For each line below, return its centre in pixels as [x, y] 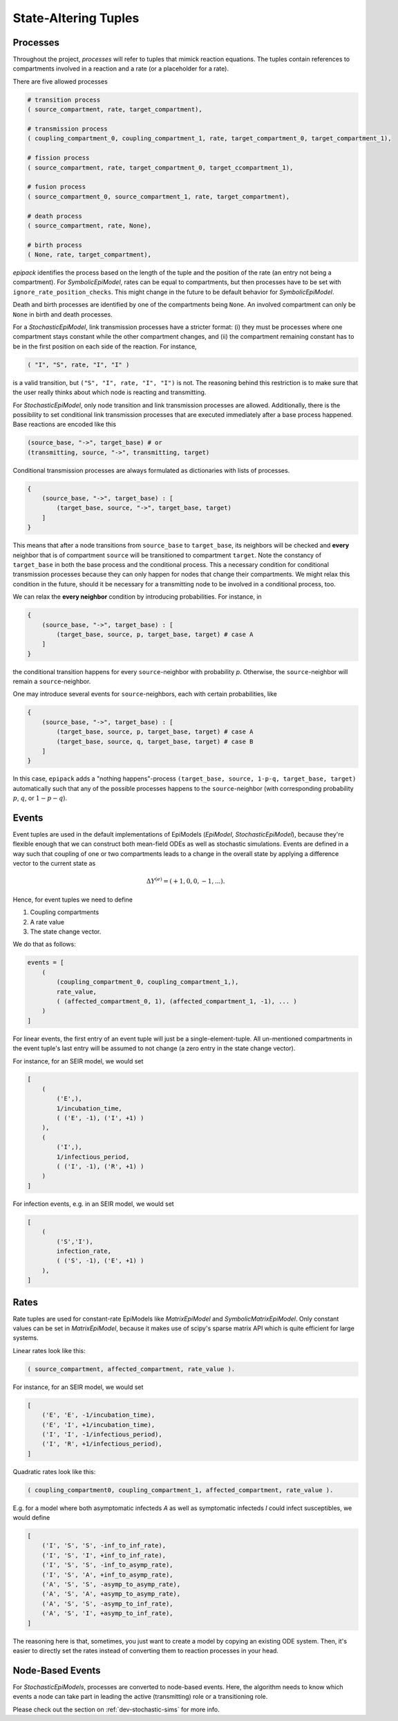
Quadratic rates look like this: [54, 1471]
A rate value [47, 922]
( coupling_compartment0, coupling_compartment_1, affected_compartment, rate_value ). [180, 1490]
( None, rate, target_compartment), [89, 255]
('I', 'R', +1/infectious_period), [102, 1444]
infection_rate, [84, 1251]
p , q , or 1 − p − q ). [40, 798]
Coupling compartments [65, 912]
